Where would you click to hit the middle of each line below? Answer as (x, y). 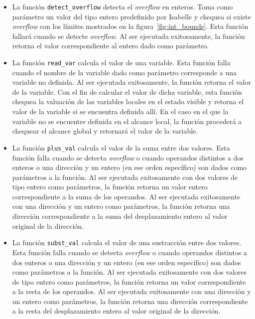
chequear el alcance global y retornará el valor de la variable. (105, 131)
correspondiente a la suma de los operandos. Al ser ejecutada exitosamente (126, 196)
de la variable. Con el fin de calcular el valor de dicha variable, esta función (127, 91)
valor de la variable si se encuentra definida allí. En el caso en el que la (120, 111)
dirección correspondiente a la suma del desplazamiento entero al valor (120, 216)
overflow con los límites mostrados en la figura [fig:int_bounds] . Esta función (130, 26)
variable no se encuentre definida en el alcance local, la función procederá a (127, 121)
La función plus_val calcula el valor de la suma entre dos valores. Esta (121, 147)
